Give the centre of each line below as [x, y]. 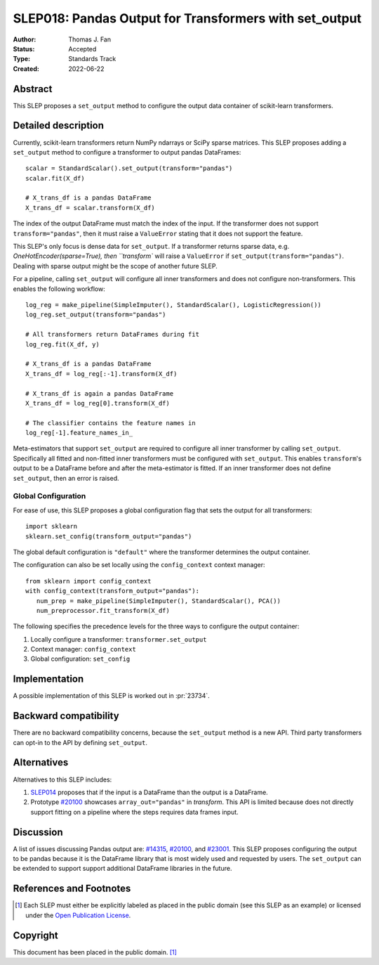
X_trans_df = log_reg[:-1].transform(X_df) [101, 374]
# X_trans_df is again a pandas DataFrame [100, 393]
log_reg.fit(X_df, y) [62, 344]
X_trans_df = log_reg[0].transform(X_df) [98, 403]
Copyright [36, 935]
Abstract [33, 89]
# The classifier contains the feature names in [111, 423]
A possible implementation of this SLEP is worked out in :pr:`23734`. [111, 696]
